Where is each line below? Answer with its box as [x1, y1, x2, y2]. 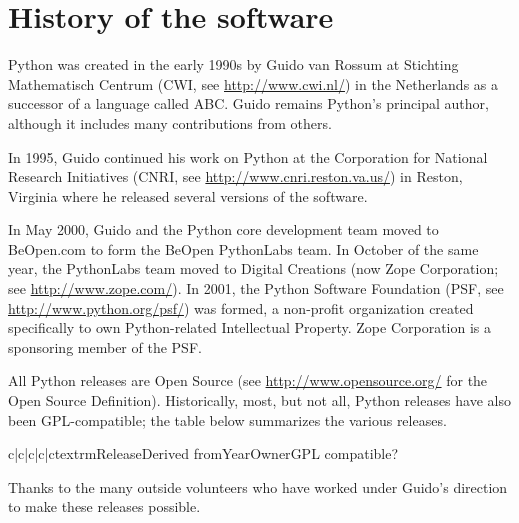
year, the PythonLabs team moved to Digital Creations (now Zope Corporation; [8, 258, 499, 279]
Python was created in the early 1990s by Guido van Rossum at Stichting [8, 54, 459, 75]
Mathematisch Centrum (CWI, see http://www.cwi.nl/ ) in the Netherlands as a [8, 73, 498, 94]
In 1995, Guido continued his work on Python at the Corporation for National [8, 146, 488, 167]
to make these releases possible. [8, 496, 201, 517]
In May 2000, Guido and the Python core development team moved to [8, 219, 439, 240]
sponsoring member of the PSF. [8, 336, 202, 357]
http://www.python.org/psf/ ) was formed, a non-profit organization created [8, 297, 474, 318]
